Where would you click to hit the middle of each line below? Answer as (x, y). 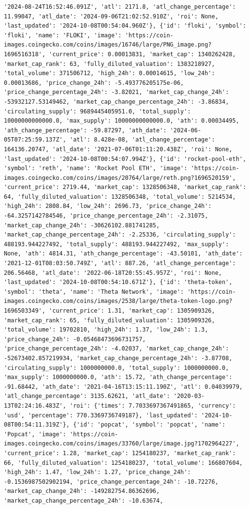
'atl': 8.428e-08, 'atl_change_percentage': (142, 140)
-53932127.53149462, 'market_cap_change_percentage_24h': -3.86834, (117, 102)
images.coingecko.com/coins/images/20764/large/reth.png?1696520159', (120, 178)
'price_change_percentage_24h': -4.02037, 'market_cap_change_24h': (117, 349)
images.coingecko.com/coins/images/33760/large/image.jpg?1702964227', (122, 444)
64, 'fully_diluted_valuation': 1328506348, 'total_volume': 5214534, (120, 197)
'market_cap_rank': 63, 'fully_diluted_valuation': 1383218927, (110, 64)
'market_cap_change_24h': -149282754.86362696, (82, 491)
